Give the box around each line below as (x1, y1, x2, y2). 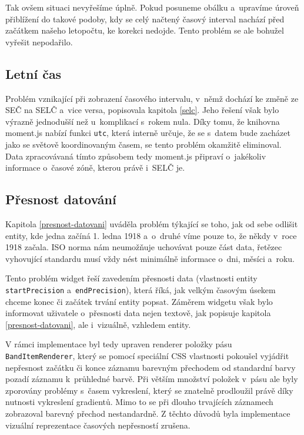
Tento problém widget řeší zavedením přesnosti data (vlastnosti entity (5, 272, 258, 284)
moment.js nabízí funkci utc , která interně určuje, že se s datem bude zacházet (5, 127, 290, 139)
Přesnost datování (5, 190, 116, 208)
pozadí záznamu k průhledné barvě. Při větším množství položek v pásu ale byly (5, 373, 298, 385)
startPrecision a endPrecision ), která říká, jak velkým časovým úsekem (5, 283, 276, 295)
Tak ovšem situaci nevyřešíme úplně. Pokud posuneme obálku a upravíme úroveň (5, 1, 299, 13)
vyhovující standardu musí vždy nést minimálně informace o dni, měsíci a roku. (5, 252, 295, 264)
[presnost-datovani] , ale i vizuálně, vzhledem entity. (5, 318, 191, 330)
